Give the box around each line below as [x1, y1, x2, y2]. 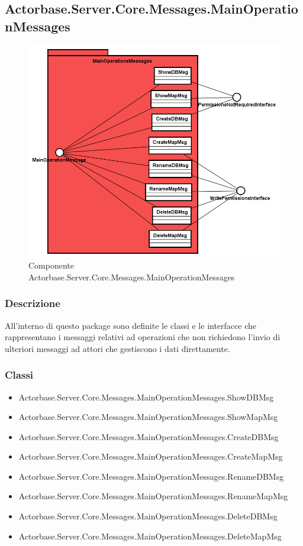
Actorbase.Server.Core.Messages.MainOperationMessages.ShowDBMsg [18, 390, 274, 403]
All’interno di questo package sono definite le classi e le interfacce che [5, 319, 256, 331]
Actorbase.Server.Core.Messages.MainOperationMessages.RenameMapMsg [18, 490, 288, 502]
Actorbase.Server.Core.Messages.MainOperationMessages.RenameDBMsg [18, 470, 284, 482]
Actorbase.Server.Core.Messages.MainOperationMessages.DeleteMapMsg [18, 529, 282, 542]
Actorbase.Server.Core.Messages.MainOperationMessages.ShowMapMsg [18, 411, 278, 423]
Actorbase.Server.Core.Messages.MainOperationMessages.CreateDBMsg [18, 430, 279, 442]
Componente [28, 259, 74, 272]
